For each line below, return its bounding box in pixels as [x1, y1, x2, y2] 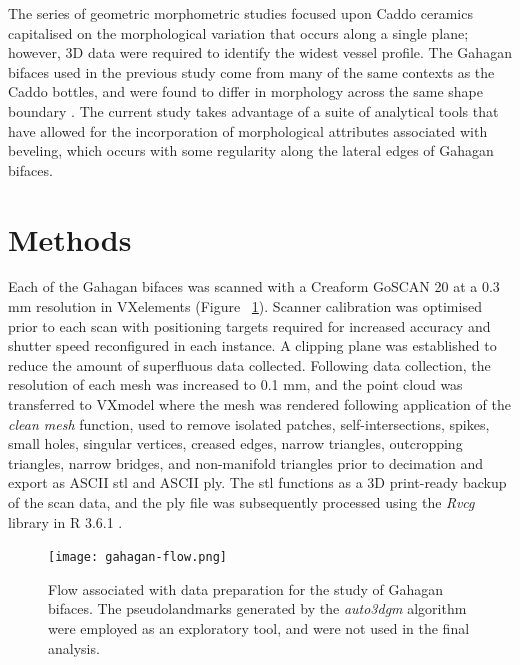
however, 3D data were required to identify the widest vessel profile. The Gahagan [8, 42, 512, 63]
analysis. [48, 637, 100, 658]
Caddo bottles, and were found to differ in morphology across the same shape [8, 81, 483, 102]
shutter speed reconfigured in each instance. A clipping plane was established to [8, 335, 497, 356]
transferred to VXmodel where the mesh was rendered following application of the [8, 394, 511, 415]
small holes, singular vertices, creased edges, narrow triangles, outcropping [8, 433, 463, 454]
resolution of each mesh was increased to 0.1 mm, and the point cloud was [8, 374, 463, 395]
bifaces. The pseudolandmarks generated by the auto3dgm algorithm [48, 598, 467, 619]
